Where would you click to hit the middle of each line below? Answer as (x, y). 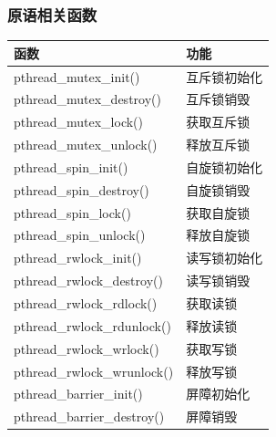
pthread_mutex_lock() (79, 122)
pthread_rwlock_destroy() (88, 281)
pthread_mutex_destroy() (87, 99)
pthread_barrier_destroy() (89, 416)
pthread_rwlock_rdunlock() (92, 325)
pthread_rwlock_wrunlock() (94, 371)
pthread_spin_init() (71, 166)
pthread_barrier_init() (78, 394)
